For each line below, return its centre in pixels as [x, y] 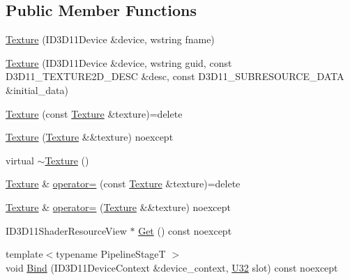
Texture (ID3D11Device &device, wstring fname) [110, 39]
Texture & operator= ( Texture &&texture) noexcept [119, 207]
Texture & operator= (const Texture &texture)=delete [123, 184]
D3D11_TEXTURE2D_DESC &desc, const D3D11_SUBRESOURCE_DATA [175, 76]
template [24, 254]
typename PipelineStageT [111, 254]
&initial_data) [37, 90]
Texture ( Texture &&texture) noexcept [90, 137]
